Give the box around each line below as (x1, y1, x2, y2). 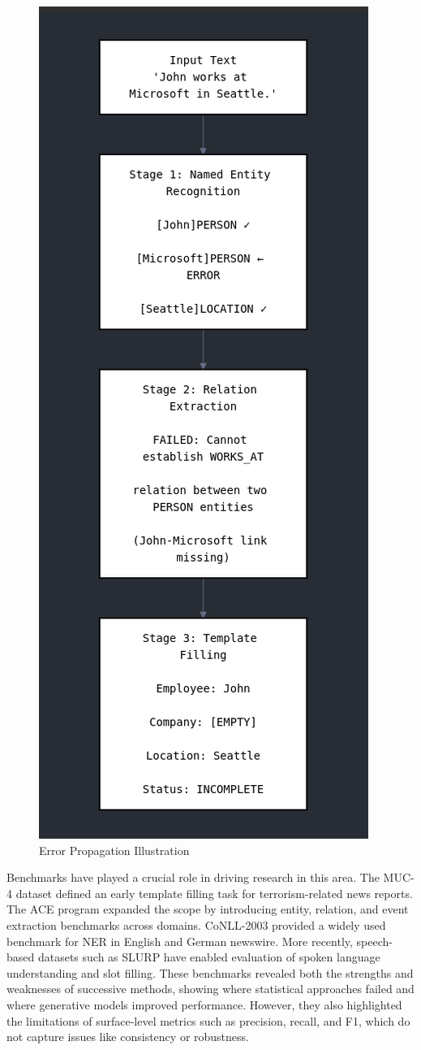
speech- (356, 932, 393, 949)
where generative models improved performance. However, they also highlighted (6, 996, 402, 1013)
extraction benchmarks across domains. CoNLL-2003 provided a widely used (6, 916, 386, 933)
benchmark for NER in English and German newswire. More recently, (6, 932, 353, 949)
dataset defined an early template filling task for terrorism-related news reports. (15, 884, 413, 901)
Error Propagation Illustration (39, 841, 190, 858)
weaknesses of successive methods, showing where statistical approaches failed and (6, 980, 415, 997)
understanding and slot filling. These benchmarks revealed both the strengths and (6, 964, 414, 981)
